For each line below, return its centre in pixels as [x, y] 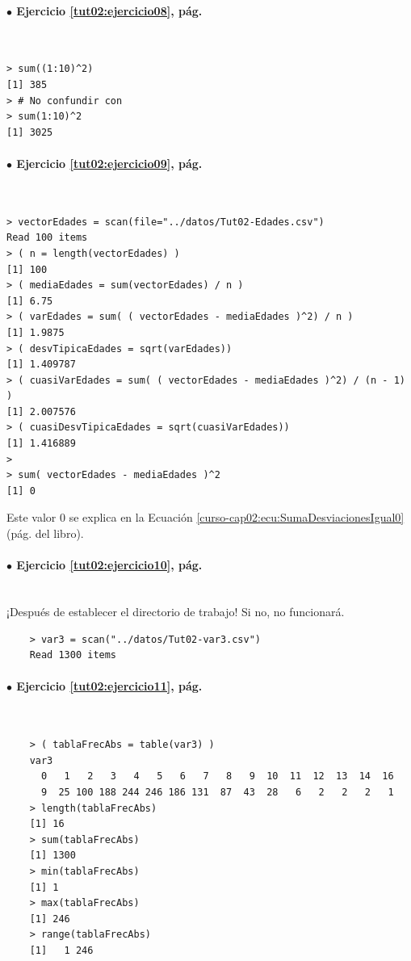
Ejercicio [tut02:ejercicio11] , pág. [109, 686]
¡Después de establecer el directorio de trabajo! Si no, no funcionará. [176, 612]
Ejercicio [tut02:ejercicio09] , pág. [109, 163]
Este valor [31, 517]
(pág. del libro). [45, 533]
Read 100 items [47, 238]
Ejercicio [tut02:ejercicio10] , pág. [109, 565]
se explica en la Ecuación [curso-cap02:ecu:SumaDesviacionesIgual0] [237, 517]
